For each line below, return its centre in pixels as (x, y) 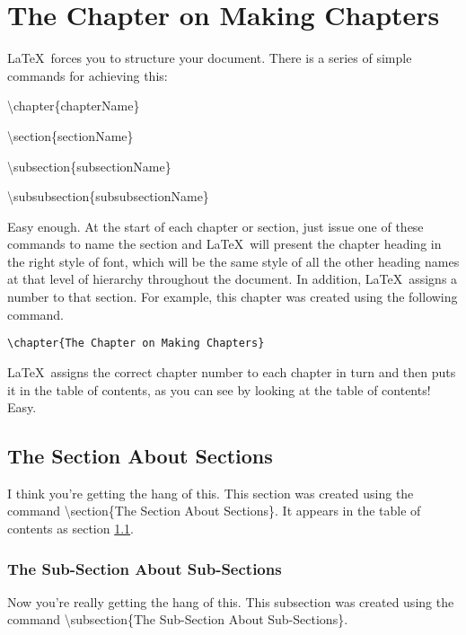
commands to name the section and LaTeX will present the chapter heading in (224, 244)
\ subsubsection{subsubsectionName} (108, 196)
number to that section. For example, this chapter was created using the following (233, 297)
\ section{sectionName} (70, 135)
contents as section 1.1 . (71, 529)
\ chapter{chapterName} (74, 106)
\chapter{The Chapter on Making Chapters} (136, 344)
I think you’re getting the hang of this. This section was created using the (211, 493)
